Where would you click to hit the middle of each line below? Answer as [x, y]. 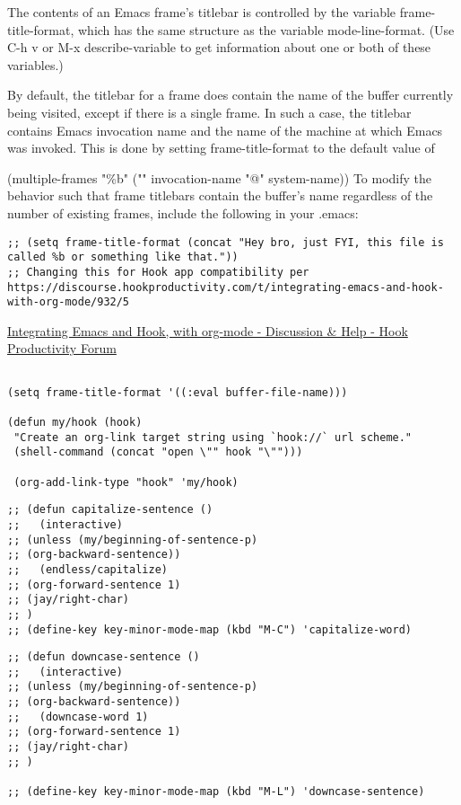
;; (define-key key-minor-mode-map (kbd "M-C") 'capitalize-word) [210, 629]
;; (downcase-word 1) [78, 717]
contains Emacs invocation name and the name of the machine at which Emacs [225, 130]
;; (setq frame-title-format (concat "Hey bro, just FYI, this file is [226, 242]
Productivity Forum [62, 348]
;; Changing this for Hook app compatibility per [158, 272]
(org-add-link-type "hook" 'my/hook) [126, 482]
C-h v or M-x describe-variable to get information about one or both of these [219, 47]
